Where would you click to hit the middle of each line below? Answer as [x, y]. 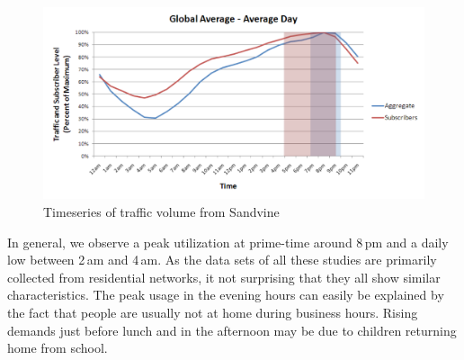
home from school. [58, 348]
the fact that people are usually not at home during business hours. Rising [213, 312]
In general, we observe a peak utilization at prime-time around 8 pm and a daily [228, 242]
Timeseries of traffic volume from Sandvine [161, 212]
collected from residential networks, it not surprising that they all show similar [224, 277]
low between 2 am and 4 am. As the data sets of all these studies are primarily [222, 260]
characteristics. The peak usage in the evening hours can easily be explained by [226, 295]
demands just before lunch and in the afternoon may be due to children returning [232, 330]
